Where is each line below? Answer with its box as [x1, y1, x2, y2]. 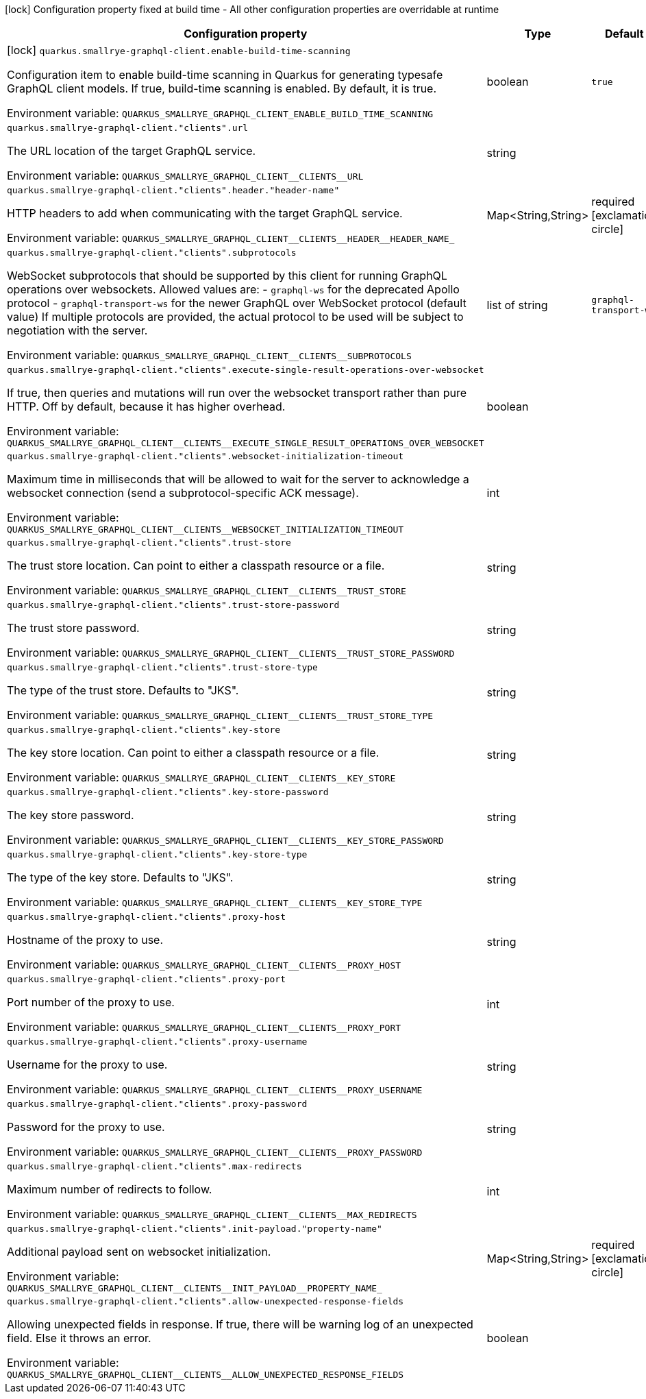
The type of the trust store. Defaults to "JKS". [7, 683, 239, 697]
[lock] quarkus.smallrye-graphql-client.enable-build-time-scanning [7, 43, 351, 57]
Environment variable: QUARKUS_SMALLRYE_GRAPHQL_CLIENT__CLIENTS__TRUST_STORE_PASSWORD [7, 646, 455, 659]
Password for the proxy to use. [7, 1120, 165, 1134]
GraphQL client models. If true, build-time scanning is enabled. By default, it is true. [7, 82, 437, 95]
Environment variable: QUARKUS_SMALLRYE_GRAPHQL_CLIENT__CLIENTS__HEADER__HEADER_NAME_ [7, 231, 455, 245]
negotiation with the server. [7, 324, 148, 337]
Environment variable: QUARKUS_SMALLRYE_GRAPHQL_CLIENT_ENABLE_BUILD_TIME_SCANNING [7, 106, 434, 120]
